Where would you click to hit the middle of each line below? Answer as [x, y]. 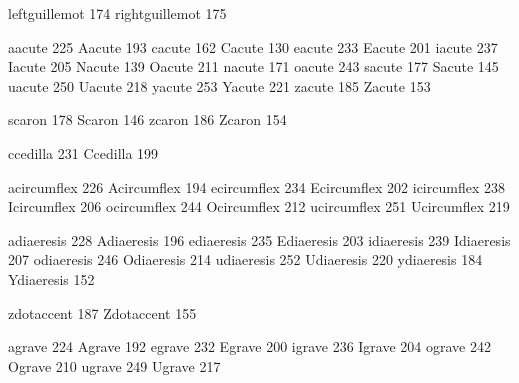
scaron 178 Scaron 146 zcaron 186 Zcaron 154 [147, 119]
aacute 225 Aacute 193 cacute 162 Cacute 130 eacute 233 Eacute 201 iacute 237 [253, 46]
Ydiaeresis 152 [51, 278]
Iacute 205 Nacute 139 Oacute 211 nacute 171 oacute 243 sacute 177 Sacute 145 [253, 66]
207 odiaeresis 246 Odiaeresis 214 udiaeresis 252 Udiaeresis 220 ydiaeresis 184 [245, 259]
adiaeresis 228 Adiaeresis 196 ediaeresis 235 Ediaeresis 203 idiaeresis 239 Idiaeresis [259, 239]
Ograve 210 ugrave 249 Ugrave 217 [114, 365]
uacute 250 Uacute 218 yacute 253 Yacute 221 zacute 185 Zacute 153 [219, 85]
